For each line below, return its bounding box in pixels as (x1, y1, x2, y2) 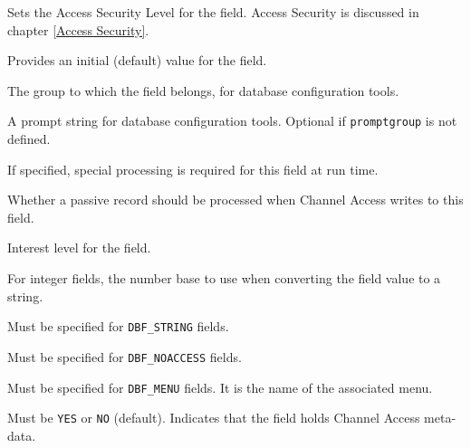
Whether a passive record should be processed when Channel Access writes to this (7, 190, 464, 209)
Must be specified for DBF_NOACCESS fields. (7, 347, 242, 366)
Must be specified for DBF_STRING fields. (7, 317, 229, 336)
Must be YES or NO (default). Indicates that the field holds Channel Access (7, 408, 420, 427)
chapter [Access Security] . (7, 20, 149, 39)
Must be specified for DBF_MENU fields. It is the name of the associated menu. (7, 377, 433, 396)
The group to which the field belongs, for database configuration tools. (7, 81, 399, 100)
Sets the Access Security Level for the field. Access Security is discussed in (7, 3, 419, 21)
